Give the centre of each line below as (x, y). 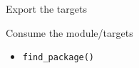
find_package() (58, 58)
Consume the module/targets (69, 32)
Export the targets (46, 8)
